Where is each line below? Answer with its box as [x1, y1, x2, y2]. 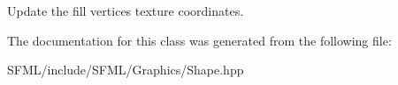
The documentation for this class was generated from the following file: [7, 31, 392, 49]
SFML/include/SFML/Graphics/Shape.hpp [7, 60, 244, 79]
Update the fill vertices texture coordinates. [7, 2, 244, 19]
